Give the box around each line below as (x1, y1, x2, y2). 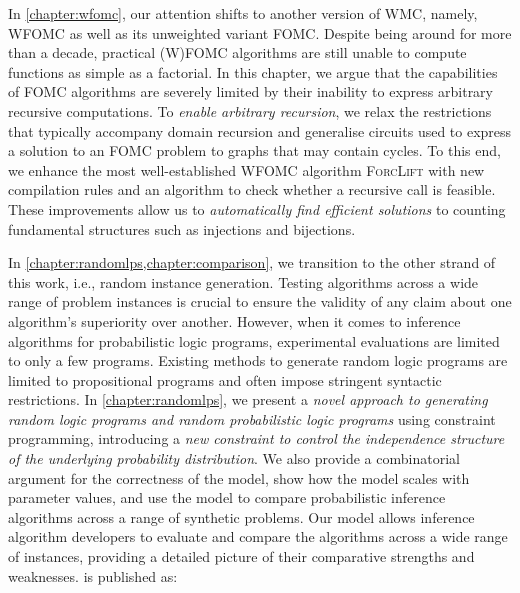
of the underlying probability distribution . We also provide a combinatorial (8, 448, 460, 469)
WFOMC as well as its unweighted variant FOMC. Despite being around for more (8, 22, 512, 43)
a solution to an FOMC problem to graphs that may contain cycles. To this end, (8, 140, 501, 161)
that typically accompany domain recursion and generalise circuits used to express (8, 120, 512, 141)
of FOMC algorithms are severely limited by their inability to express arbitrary (8, 81, 494, 102)
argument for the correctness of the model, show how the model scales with (8, 467, 470, 488)
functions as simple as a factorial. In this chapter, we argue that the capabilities (8, 61, 498, 82)
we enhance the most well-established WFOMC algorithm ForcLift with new (8, 159, 485, 180)
